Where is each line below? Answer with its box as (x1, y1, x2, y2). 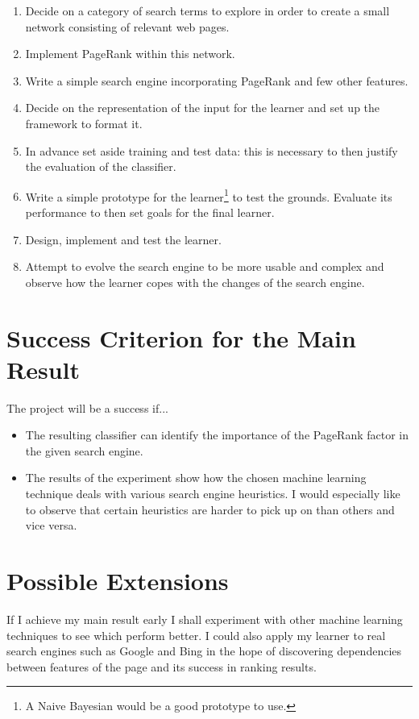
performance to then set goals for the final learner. (25, 204, 275, 220)
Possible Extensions (6, 564, 229, 597)
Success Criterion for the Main (6, 321, 356, 354)
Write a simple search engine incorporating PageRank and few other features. (25, 72, 409, 89)
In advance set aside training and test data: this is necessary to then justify (25, 142, 398, 159)
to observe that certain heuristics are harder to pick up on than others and (25, 501, 395, 517)
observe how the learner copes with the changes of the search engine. (25, 273, 365, 290)
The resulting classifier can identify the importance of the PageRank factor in (25, 426, 409, 443)
